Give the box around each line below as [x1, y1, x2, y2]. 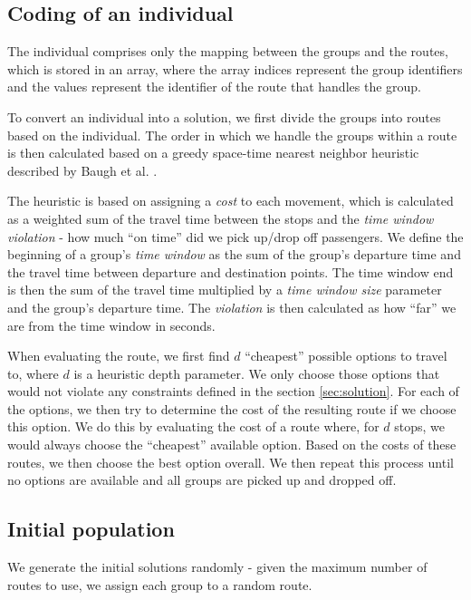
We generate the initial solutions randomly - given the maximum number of [7, 557, 428, 576]
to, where [7, 363, 59, 382]
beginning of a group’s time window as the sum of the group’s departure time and [7, 245, 461, 264]
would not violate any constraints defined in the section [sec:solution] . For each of [7, 382, 459, 401]
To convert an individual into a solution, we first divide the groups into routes [7, 107, 441, 126]
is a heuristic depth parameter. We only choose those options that [73, 363, 440, 382]
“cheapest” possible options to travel [245, 346, 447, 365]
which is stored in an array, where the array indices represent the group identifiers [7, 59, 463, 78]
